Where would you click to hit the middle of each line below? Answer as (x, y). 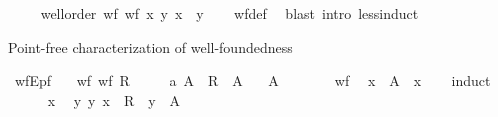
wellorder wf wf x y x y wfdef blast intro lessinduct (229, 13)
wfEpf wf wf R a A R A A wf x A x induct (252, 80)
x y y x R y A (114, 99)
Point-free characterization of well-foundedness (150, 46)
